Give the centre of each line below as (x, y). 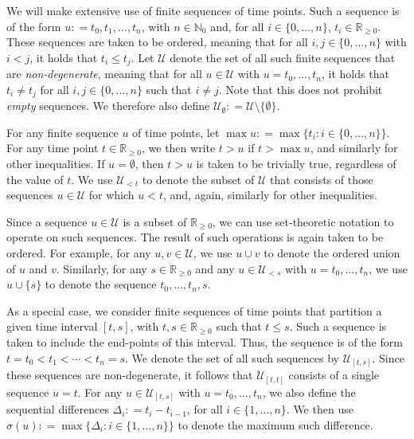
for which (111, 195)
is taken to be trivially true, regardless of (296, 164)
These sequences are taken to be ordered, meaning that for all (157, 42)
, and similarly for (354, 148)
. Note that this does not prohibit (301, 89)
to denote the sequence (101, 284)
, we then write (178, 148)
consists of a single (334, 375)
